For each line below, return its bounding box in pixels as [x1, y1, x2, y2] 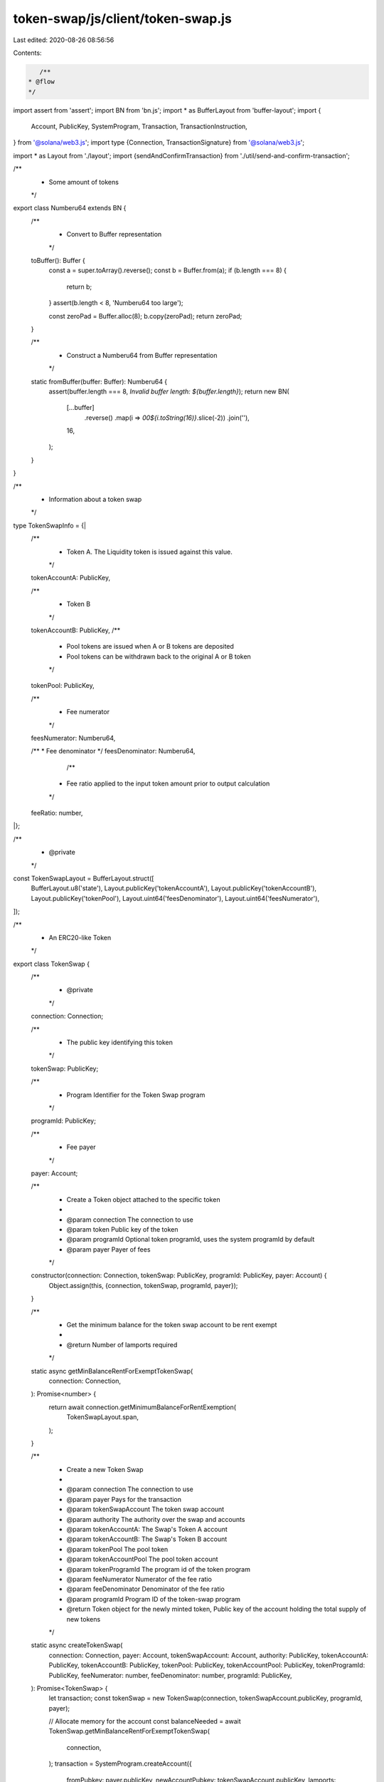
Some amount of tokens [48, 177, 119, 186]
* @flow [28, 78, 55, 86]
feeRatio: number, [31, 809, 83, 817]
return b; [66, 282, 92, 291]
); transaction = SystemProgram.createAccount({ [48, 1759, 192, 1768]
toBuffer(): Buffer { [31, 256, 85, 264]
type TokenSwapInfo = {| [13, 521, 87, 530]
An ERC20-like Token [48, 933, 112, 942]
